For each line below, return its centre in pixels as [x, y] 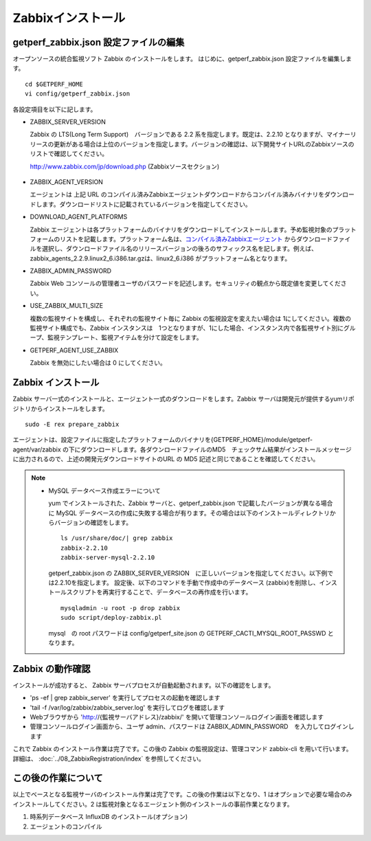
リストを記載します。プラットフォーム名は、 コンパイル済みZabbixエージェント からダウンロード [196, 239]
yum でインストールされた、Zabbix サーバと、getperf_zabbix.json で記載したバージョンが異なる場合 [191, 503]
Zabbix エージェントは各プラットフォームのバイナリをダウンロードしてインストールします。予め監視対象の [181, 229]
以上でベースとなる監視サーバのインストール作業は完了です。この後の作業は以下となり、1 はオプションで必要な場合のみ [182, 794]
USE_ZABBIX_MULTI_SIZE [66, 306]
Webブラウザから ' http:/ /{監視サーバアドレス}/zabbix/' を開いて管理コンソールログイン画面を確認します [177, 717]
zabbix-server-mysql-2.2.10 [108, 558]
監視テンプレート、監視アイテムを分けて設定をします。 [125, 337]
